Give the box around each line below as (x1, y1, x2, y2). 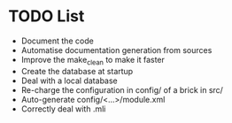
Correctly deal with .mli (20, 104, 106, 114)
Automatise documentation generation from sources (20, 44, 213, 55)
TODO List (8, 6, 85, 27)
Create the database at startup (20, 65, 134, 76)
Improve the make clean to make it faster (20, 54, 166, 67)
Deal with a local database (20, 75, 119, 86)
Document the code (20, 35, 94, 46)
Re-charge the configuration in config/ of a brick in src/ (20, 84, 223, 95)
